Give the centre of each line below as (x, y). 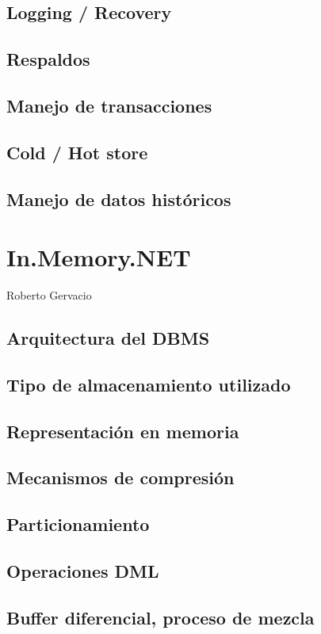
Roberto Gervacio (49, 295)
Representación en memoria (123, 431)
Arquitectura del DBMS (108, 338)
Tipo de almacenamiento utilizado (149, 384)
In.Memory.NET (99, 257)
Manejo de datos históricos (119, 199)
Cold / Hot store (77, 152)
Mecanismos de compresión (120, 477)
